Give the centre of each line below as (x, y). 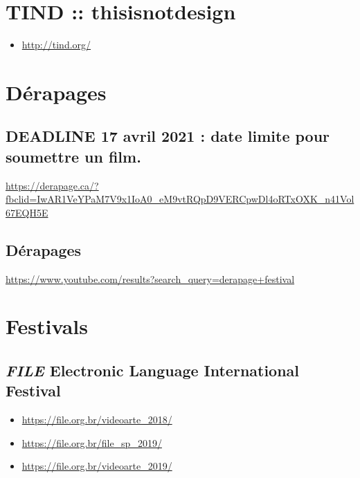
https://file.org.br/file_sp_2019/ (92, 442)
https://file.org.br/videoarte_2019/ (97, 466)
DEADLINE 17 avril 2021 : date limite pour (168, 136)
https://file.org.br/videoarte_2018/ (97, 420)
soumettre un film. (73, 156)
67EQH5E (27, 212)
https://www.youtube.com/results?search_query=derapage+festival (150, 278)
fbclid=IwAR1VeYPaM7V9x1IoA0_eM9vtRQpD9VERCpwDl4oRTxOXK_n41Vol (180, 199)
